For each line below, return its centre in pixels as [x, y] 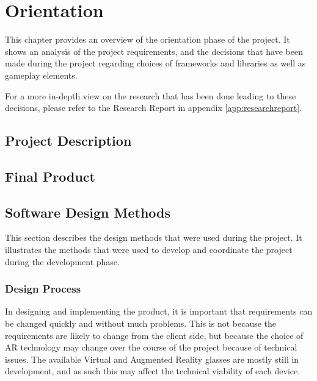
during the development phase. [62, 261]
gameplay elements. [41, 75]
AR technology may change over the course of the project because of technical [151, 347]
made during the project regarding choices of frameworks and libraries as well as [155, 63]
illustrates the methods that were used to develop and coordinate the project [149, 250]
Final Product [50, 176]
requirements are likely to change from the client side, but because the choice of [154, 335]
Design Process [43, 289]
